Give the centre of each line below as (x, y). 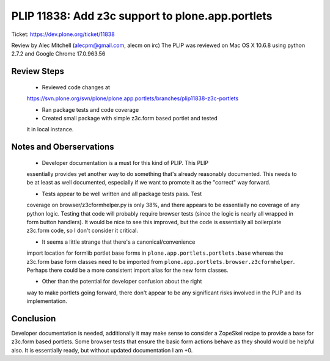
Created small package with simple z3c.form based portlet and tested (130, 118)
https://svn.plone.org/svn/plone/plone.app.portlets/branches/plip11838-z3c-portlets (133, 98)
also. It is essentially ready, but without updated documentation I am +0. (102, 350)
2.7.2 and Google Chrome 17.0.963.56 (58, 54)
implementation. (47, 301)
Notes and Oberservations (63, 147)
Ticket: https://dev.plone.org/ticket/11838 (63, 34)
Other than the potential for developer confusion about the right (122, 282)
